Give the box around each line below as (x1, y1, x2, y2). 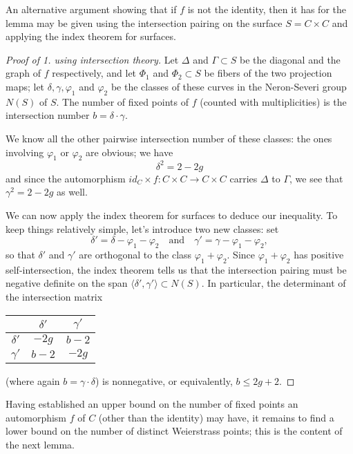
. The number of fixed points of (56, 94, 189, 108)
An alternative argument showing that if (6, 2, 177, 16)
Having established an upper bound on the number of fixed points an (6, 397, 298, 411)
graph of (6, 66, 41, 80)
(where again (6, 373, 60, 388)
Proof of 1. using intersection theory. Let (6, 52, 179, 66)
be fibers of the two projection (204, 66, 332, 80)
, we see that (289, 171, 343, 185)
